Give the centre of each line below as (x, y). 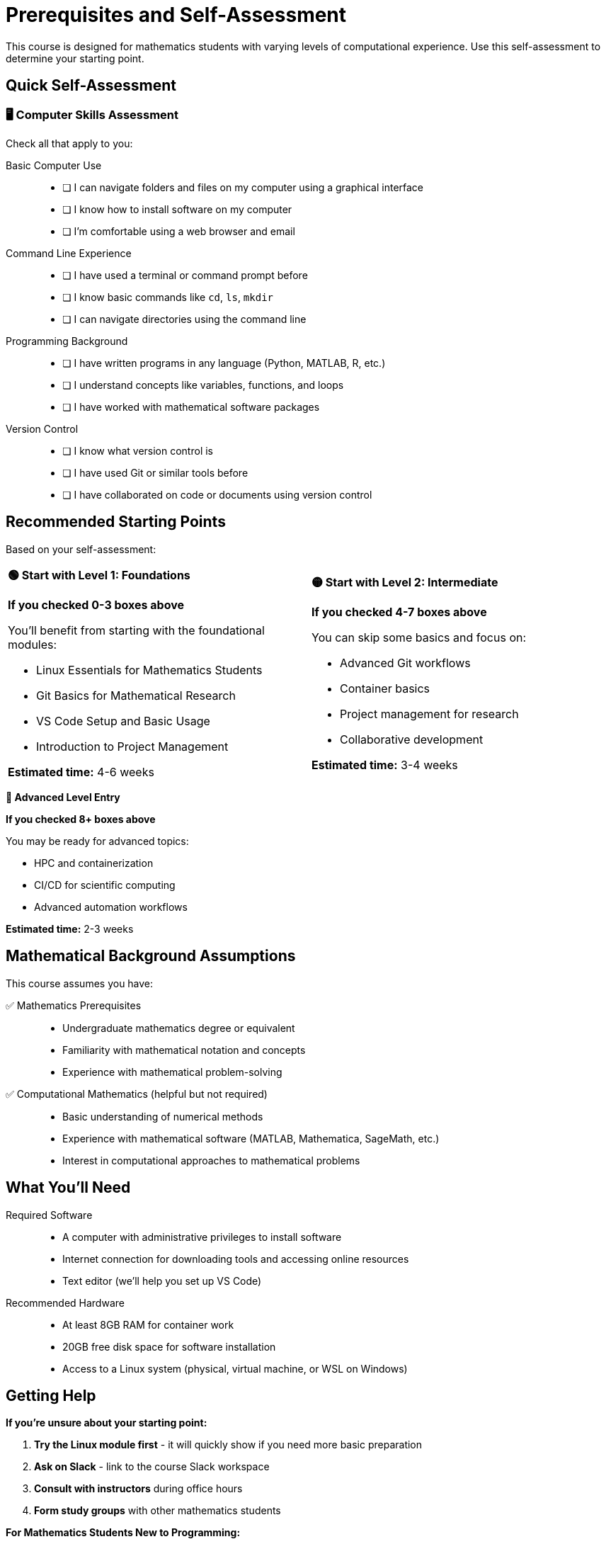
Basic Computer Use (54, 165)
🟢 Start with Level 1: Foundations (99, 575)
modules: (33, 644)
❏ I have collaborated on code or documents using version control (217, 494)
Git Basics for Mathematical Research (136, 695)
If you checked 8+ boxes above (81, 819)
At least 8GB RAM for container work (148, 1324)
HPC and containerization (94, 863)
